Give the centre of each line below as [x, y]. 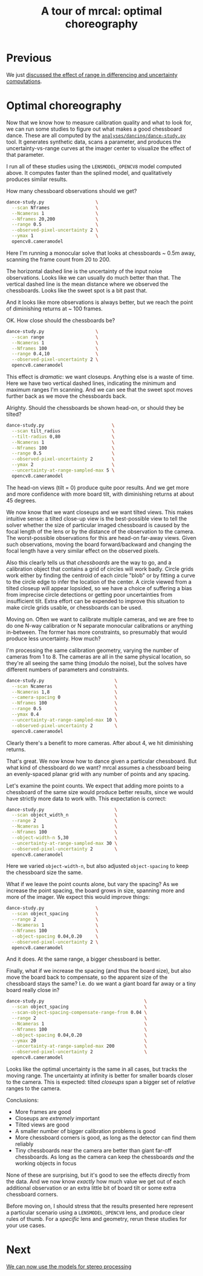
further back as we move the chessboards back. [66, 396]
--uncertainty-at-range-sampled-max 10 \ [65, 720]
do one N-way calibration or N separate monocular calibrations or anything [100, 625]
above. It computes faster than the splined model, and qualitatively [89, 173]
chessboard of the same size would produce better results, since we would [100, 792]
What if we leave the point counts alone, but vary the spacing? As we [92, 884]
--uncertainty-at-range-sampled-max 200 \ [79, 1046]
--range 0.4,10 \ [55, 354]
